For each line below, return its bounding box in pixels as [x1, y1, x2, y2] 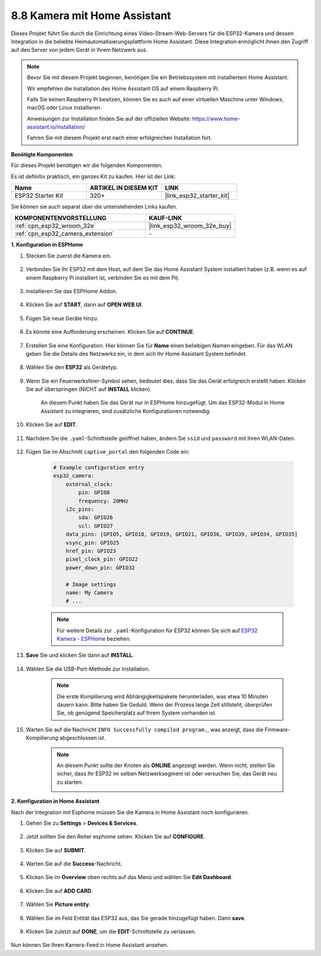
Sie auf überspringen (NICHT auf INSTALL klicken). [26, 386, 152, 393]
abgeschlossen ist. [59, 734, 106, 741]
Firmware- [265, 726, 291, 733]
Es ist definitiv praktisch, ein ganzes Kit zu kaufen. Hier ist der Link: [11, 173, 176, 180]
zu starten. [56, 778, 83, 786]
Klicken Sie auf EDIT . [26, 421, 77, 429]
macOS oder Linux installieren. [27, 104, 102, 111]
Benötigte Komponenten [11, 151, 73, 158]
